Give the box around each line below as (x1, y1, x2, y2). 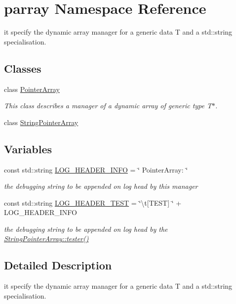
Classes (4, 60, 41, 76)
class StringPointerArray (4, 117, 79, 127)
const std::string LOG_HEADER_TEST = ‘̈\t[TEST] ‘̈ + (4, 197, 182, 208)
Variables (4, 141, 52, 156)
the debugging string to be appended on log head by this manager (4, 181, 198, 191)
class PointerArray (4, 84, 60, 94)
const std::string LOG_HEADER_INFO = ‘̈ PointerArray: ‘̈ (4, 164, 188, 174)
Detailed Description (4, 258, 112, 273)
